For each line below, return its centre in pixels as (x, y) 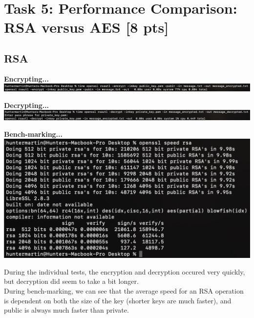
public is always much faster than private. (66, 310)
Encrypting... (26, 78)
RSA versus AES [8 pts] (86, 27)
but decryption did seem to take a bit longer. (71, 281)
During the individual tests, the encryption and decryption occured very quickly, (125, 271)
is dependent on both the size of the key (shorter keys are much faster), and (118, 300)
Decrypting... (27, 105)
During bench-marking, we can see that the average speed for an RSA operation (124, 291)
